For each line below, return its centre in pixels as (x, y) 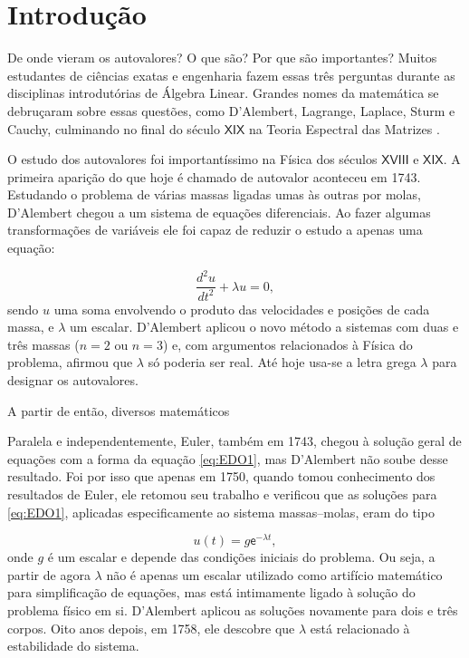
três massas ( (43, 344)
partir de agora (49, 574)
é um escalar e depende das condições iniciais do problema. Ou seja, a (241, 557)
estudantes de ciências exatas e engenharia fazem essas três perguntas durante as (231, 75)
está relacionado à (360, 628)
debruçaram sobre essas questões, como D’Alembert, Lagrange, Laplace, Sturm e (231, 110)
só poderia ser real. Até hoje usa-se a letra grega (282, 362)
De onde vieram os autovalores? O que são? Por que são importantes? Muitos (222, 58)
